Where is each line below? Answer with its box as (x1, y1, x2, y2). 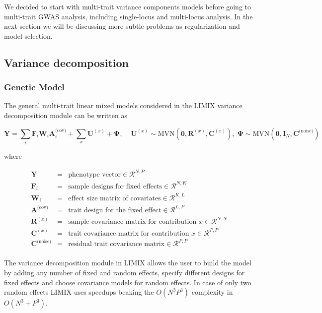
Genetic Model (4, 81, 65, 93)
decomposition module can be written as (4, 110, 127, 120)
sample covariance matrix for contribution (68, 218, 197, 226)
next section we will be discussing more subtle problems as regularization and (4, 21, 240, 31)
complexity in (191, 287, 233, 297)
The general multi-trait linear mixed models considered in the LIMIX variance (4, 100, 242, 111)
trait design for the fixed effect (68, 206, 161, 214)
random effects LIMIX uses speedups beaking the (4, 287, 154, 297)
